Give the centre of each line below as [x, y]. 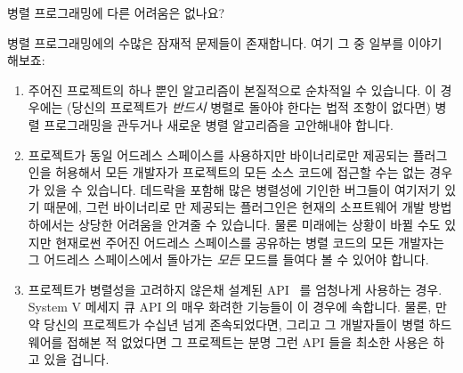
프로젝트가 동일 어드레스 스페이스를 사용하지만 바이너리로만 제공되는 [219, 154]
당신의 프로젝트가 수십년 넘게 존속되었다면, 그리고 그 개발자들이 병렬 [234, 324]
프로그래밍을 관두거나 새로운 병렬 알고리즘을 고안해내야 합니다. [219, 124]
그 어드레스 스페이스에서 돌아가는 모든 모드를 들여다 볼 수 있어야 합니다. [228, 259]
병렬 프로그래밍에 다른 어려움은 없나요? [116, 12]
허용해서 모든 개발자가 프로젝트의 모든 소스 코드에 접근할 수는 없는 [240, 172]
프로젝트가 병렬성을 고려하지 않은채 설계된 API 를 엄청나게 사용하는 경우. [235, 289]
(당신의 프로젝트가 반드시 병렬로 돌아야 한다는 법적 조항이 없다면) [249, 107]
